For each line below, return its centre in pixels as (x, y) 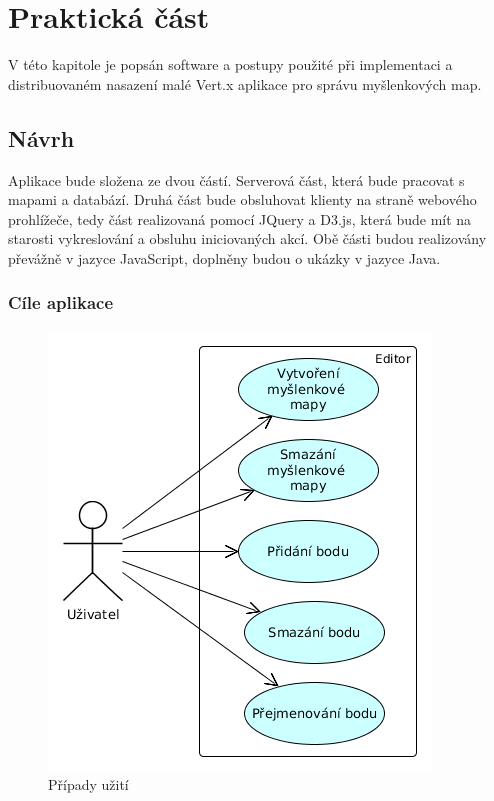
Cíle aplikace (61, 302)
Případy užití (88, 784)
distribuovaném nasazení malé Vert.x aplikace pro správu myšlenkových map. (245, 83)
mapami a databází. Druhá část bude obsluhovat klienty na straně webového (242, 199)
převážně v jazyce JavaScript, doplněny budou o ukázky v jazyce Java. (224, 257)
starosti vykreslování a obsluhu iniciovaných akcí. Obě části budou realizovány (247, 238)
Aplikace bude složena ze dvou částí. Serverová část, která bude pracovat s (236, 179)
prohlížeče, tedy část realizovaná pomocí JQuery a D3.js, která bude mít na (240, 218)
